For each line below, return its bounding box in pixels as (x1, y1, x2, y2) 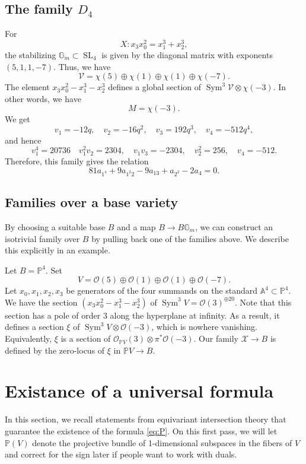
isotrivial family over (5, 232, 80, 244)
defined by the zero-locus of (5, 344, 105, 356)
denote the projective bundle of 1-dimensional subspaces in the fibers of (32, 436, 292, 449)
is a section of (60, 332, 111, 345)
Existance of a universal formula (5, 379, 274, 403)
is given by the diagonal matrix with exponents (101, 49, 273, 61)
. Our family (193, 332, 239, 345)
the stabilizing (5, 49, 56, 61)
